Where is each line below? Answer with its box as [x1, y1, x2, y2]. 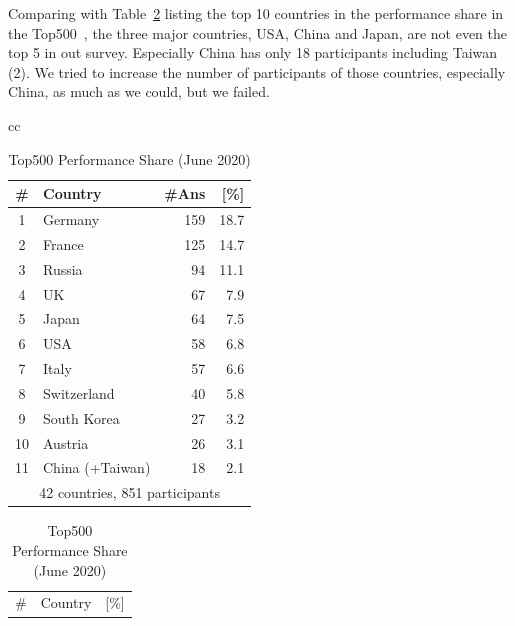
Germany [43, 209, 100, 229]
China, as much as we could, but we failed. [8, 81, 270, 102]
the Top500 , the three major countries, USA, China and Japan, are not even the [8, 22, 508, 43]
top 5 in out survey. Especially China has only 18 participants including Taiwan [8, 42, 498, 63]
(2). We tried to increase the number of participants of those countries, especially [8, 61, 506, 82]
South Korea [43, 407, 120, 428]
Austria [43, 432, 89, 453]
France [43, 233, 84, 254]
